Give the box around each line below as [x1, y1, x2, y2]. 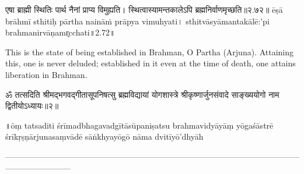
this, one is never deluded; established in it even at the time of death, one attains [5, 57, 296, 69]
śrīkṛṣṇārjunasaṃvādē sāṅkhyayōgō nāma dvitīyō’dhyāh [5, 130, 204, 143]
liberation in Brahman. [5, 68, 88, 80]
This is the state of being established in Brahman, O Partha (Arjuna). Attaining [5, 45, 294, 58]
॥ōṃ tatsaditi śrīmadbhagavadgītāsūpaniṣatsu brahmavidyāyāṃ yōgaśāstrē [5, 119, 274, 131]
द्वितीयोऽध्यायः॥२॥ [5, 100, 59, 112]
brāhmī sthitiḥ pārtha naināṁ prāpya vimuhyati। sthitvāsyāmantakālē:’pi [5, 15, 270, 27]
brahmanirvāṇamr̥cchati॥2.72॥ [5, 26, 116, 38]
